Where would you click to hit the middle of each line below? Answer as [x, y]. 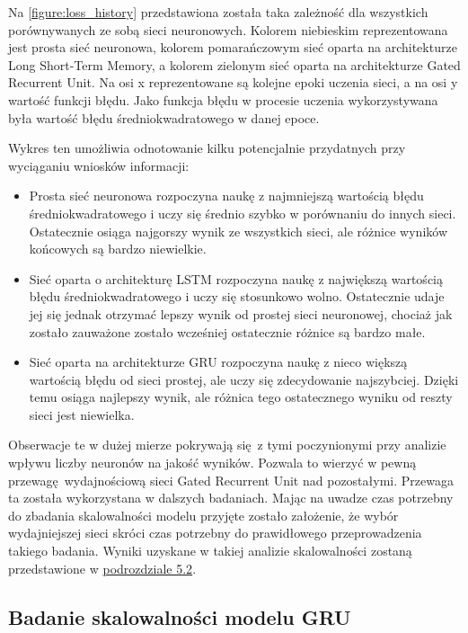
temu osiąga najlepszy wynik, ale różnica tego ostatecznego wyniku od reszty [241, 397]
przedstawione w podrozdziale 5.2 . [102, 568]
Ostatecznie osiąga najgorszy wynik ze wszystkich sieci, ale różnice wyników [238, 231]
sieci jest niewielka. [82, 414]
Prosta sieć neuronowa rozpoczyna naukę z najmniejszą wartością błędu [226, 196]
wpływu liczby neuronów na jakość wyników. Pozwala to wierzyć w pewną [212, 463]
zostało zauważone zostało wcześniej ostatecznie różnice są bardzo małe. [227, 331]
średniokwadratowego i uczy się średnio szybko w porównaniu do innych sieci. [243, 213]
